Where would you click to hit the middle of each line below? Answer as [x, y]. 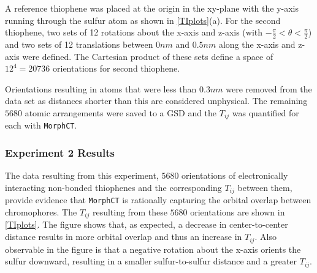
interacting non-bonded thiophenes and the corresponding [113, 187]
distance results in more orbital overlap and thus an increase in [124, 237]
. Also [265, 237]
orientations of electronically [235, 175]
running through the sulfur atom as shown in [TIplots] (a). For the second [143, 20]
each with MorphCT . [41, 125]
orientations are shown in [238, 212]
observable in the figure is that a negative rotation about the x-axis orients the [153, 249]
